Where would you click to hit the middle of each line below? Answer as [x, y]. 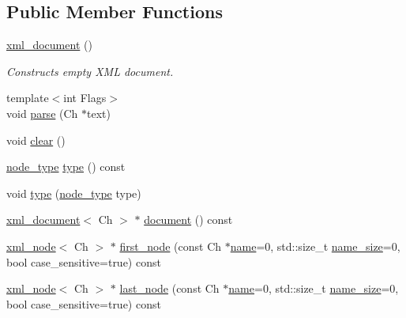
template [28, 98]
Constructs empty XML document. [90, 71]
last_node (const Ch [169, 288]
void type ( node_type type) [74, 193]
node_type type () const [66, 167]
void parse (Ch [42, 113]
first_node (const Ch [171, 246]
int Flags [85, 98]
